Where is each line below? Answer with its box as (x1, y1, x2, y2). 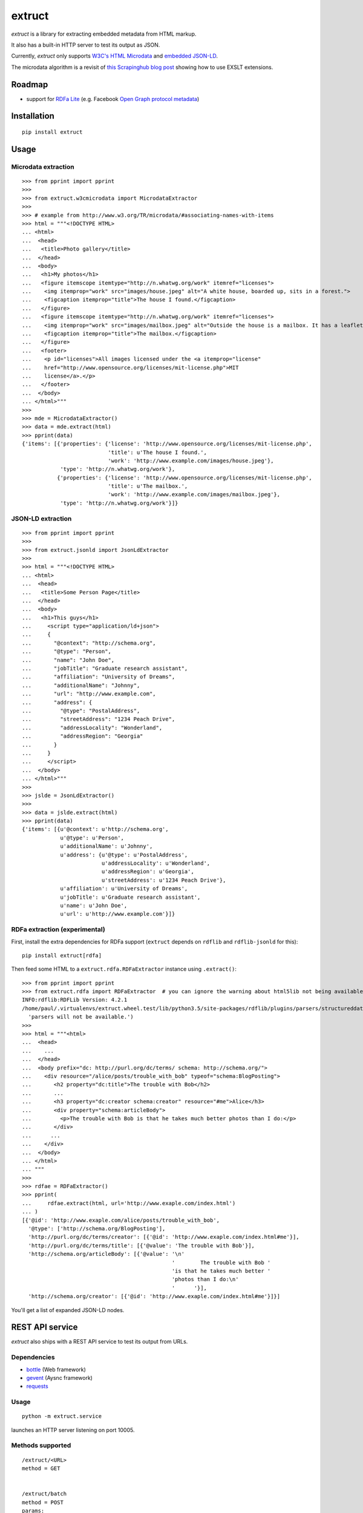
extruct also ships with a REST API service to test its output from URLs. (11, 1338, 188, 1345)
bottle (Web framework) (26, 1365, 86, 1373)
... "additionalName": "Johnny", (22, 681, 140, 689)
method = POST (22, 1498, 64, 1506)
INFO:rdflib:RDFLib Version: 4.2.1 (22, 996, 128, 1003)
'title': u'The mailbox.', (108, 483, 188, 490)
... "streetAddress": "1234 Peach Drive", (22, 716, 175, 723)
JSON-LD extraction (11, 514, 72, 523)
